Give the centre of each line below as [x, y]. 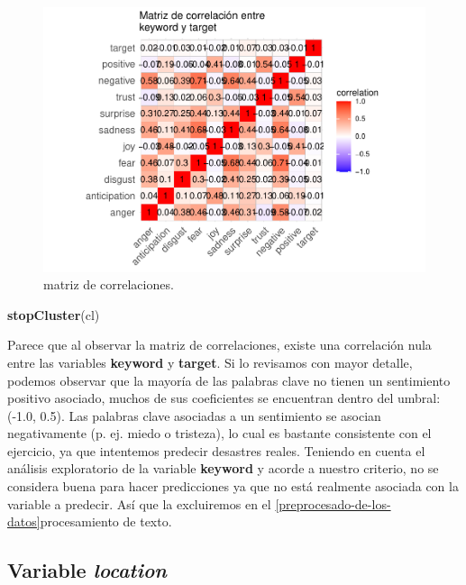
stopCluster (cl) [54, 314]
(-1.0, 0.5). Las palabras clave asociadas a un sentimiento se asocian [194, 415]
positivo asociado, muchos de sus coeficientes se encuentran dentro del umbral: [224, 398]
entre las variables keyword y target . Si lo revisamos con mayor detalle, [210, 362]
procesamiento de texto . [106, 521]
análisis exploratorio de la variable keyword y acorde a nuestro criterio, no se [223, 468]
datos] [24, 521]
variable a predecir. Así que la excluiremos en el [139, 503]
